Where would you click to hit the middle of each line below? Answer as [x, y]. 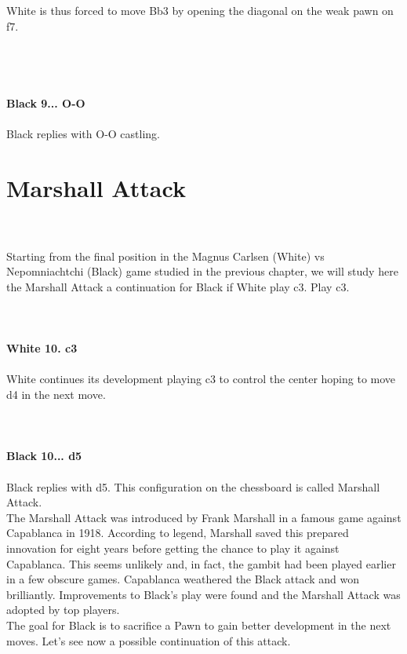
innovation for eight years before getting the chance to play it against [173, 548]
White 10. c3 [42, 348]
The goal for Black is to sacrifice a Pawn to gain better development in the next [199, 625]
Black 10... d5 [44, 456]
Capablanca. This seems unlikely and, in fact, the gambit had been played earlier [201, 563]
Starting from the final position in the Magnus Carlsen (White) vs [165, 256]
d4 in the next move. [56, 394]
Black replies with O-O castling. [83, 133]
